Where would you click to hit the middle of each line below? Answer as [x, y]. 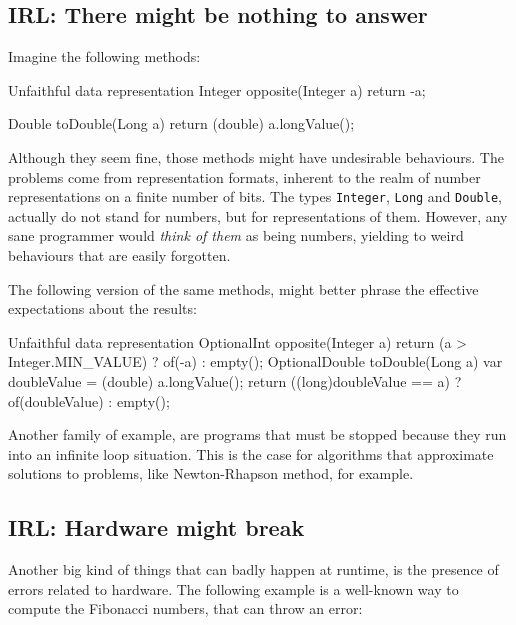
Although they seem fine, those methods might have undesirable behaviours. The [256, 156]
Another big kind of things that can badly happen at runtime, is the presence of [253, 569]
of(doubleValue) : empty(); [89, 400]
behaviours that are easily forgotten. [119, 255]
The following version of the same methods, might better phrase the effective [243, 288]
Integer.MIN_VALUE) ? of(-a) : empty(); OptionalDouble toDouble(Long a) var [255, 361]
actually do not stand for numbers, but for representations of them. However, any [258, 215]
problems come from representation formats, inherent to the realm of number [244, 176]
